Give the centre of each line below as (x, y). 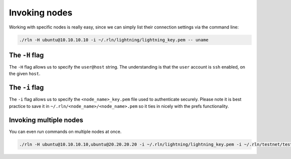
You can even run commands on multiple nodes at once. (65, 131)
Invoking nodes (41, 13)
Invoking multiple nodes (46, 120)
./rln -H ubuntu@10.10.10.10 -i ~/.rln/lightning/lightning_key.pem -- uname (114, 40)
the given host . (25, 74)
